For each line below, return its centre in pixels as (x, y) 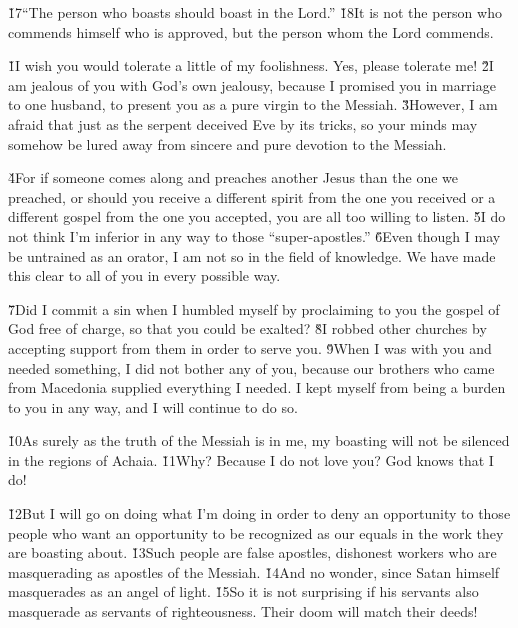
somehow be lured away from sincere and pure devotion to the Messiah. (227, 143)
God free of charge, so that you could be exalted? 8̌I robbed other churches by (247, 328)
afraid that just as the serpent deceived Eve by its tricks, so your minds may (243, 123)
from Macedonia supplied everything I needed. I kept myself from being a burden (257, 387)
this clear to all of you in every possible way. (144, 275)
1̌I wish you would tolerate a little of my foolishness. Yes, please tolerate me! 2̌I (251, 65)
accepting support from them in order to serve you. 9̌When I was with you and (250, 347)
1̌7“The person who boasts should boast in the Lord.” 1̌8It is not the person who (255, 12)
